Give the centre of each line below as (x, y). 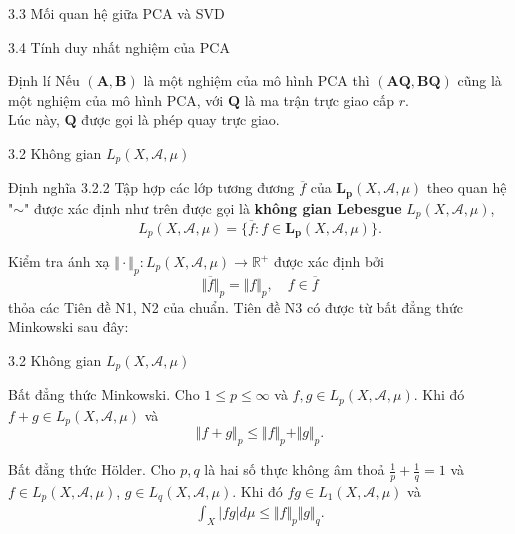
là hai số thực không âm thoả (294, 469)
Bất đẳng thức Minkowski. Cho (104, 394)
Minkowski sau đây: (68, 326)
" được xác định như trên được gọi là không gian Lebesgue (213, 207)
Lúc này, (34, 119)
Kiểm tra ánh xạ (59, 261)
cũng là (479, 80)
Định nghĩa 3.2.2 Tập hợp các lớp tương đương (151, 187)
